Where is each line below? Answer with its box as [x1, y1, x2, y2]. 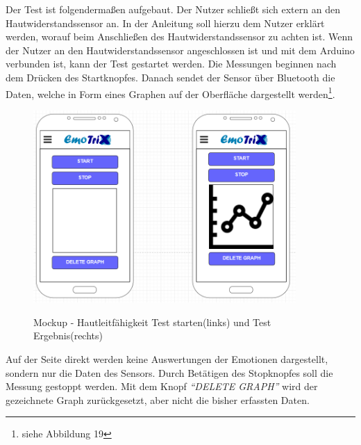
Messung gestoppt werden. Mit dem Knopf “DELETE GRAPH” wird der [6, 379, 318, 394]
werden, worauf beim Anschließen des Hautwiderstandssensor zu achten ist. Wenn [6, 29, 353, 44]
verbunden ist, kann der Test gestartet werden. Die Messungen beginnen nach [6, 56, 337, 71]
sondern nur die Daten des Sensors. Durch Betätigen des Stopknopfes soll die [6, 365, 333, 380]
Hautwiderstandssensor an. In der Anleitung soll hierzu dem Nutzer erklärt [6, 15, 325, 30]
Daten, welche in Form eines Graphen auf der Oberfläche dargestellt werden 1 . [6, 84, 335, 101]
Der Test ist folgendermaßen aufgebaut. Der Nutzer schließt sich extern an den [6, 2, 340, 16]
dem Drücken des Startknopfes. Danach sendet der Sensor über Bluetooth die [6, 70, 335, 84]
